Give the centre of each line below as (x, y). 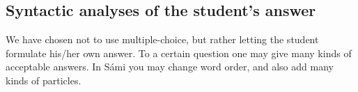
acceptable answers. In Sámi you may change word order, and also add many (170, 67)
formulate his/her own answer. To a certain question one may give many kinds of (179, 53)
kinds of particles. (44, 80)
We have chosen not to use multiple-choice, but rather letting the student (162, 39)
